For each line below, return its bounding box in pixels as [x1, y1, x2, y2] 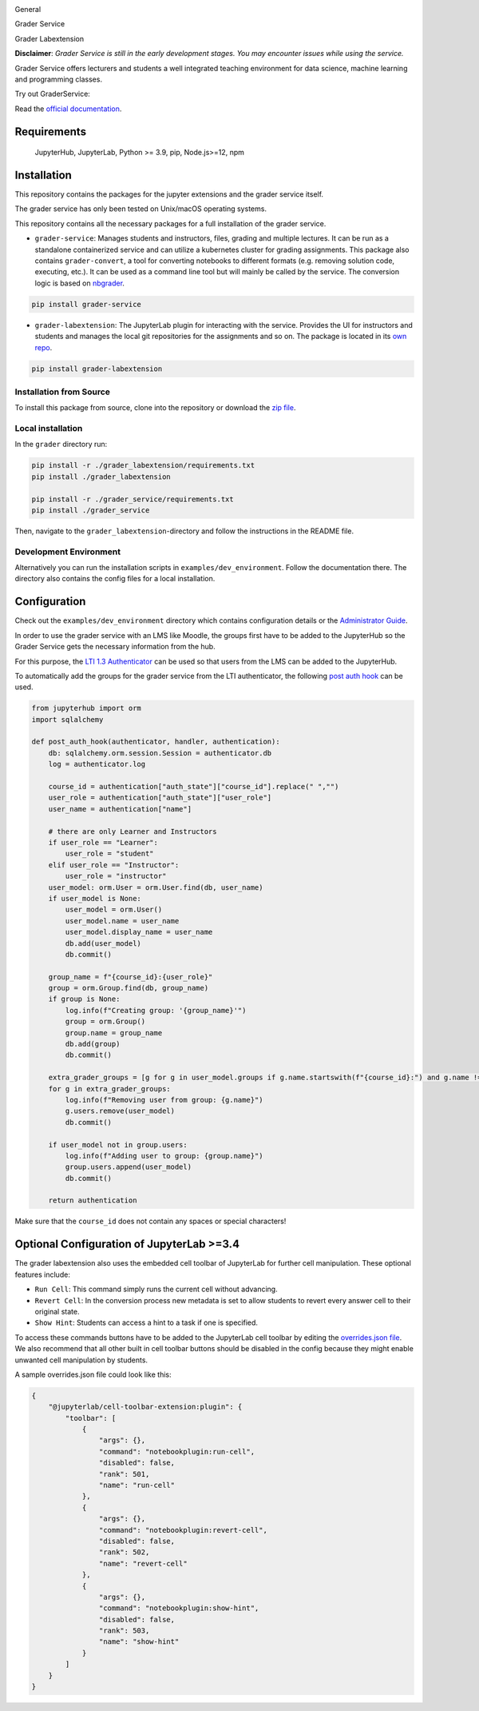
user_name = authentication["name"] [48, 804, 192, 813]
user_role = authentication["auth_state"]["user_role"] [48, 793, 272, 803]
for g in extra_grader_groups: [48, 1084, 171, 1093]
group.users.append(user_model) [65, 1163, 192, 1171]
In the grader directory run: [14, 440, 108, 449]
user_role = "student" [65, 849, 155, 859]
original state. [34, 1306, 80, 1316]
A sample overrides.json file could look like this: [14, 1370, 172, 1379]
